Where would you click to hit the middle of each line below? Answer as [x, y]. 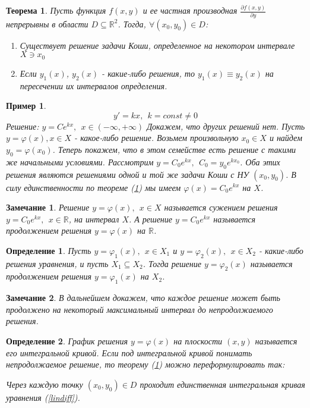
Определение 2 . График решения [67, 341]
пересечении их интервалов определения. [94, 85]
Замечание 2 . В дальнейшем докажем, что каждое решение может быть [143, 298]
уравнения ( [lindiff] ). [43, 397]
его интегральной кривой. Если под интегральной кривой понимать [129, 352]
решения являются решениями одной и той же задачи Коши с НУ [127, 174]
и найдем [286, 138]
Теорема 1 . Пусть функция [56, 10]
